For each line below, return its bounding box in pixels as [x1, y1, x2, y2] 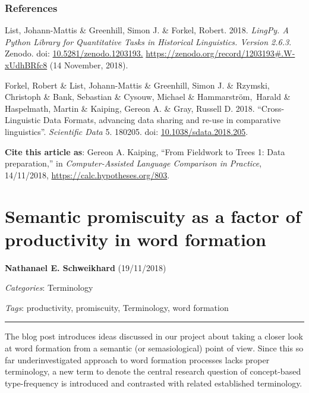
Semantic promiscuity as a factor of [5, 203, 301, 228]
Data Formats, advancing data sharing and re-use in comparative [43, 114, 280, 126]
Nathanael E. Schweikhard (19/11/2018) [5, 261, 166, 273]
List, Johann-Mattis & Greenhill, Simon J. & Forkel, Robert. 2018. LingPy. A [5, 24, 289, 36]
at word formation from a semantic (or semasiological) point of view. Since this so [5, 342, 304, 354]
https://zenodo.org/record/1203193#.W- [146, 47, 295, 59]
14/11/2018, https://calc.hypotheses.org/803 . [5, 168, 170, 181]
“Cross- [257, 102, 285, 114]
